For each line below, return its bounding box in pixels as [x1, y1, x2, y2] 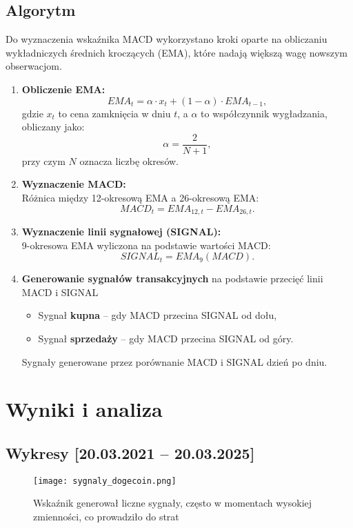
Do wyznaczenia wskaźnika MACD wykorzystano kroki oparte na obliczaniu [6, 32, 327, 46]
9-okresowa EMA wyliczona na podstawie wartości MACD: [21, 237, 271, 252]
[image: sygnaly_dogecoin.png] [33, 476, 176, 486]
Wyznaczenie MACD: [21, 177, 126, 191]
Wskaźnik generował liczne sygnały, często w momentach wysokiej [33, 496, 312, 510]
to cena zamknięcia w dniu [58, 106, 171, 120]
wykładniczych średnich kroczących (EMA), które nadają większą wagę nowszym [6, 45, 347, 59]
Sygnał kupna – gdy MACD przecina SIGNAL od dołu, [38, 308, 277, 322]
